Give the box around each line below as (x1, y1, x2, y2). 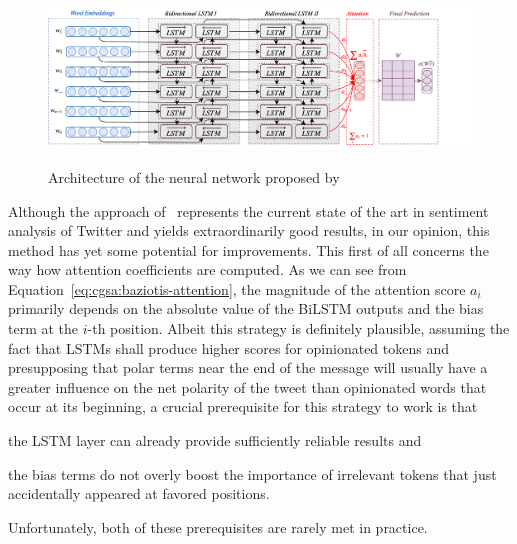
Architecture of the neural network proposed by (48, 166, 340, 187)
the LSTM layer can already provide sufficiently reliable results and (8, 430, 422, 451)
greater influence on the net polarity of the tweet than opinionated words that (8, 376, 487, 397)
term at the (8, 318, 79, 339)
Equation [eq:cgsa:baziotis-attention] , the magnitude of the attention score (8, 278, 466, 299)
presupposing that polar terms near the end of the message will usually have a (8, 357, 488, 378)
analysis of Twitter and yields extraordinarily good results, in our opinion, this (8, 220, 490, 241)
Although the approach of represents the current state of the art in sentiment (8, 200, 489, 221)
